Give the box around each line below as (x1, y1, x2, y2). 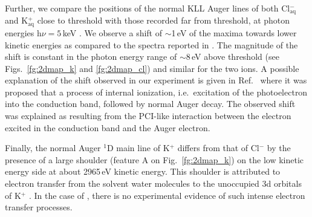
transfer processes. (5, 201, 73, 213)
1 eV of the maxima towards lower (171, 26, 297, 39)
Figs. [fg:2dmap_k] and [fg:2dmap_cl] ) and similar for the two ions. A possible (5, 62, 299, 74)
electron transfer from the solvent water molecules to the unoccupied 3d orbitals (5, 177, 302, 190)
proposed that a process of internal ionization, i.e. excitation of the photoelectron (5, 85, 308, 98)
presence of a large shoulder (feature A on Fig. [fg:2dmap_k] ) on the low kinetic (5, 153, 304, 166)
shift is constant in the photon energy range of (5, 50, 177, 63)
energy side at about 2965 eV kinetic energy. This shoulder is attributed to (5, 165, 281, 178)
